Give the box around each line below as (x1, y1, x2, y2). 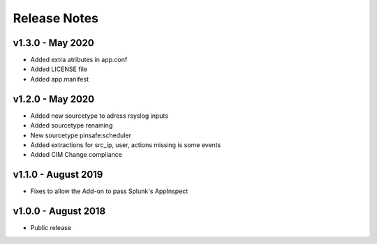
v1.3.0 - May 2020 (13, 37, 94, 49)
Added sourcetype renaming (30, 121, 113, 130)
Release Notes (13, 10, 99, 26)
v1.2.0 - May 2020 (13, 93, 95, 105)
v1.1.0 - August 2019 (13, 169, 103, 181)
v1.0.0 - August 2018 (13, 206, 106, 218)
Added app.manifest (30, 75, 89, 83)
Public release (30, 224, 71, 232)
